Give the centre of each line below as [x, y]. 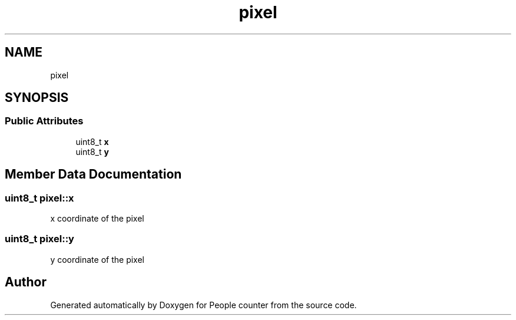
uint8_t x [92, 141]
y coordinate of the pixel [97, 259]
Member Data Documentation [93, 174]
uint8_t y [92, 151]
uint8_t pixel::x [39, 198]
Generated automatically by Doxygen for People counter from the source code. [204, 305]
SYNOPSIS [37, 98]
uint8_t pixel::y [39, 239]
